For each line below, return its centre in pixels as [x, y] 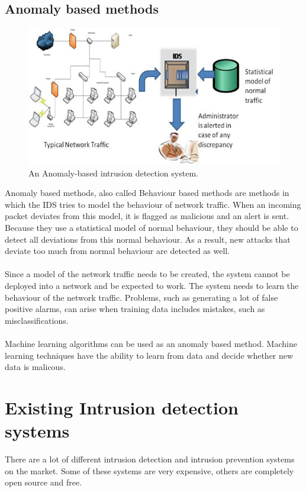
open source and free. [44, 482]
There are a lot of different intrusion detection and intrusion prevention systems [150, 459]
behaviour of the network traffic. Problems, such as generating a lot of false [141, 297]
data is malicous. [35, 367]
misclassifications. [37, 320]
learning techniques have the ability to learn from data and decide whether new [149, 355]
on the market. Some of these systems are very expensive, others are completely [149, 470]
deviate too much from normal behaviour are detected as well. [117, 251]
